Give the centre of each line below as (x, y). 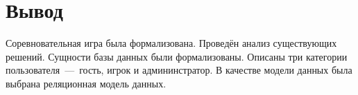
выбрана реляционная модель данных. (86, 83)
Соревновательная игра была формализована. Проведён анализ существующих (171, 43)
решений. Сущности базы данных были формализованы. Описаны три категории (177, 56)
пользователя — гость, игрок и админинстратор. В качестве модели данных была (179, 70)
